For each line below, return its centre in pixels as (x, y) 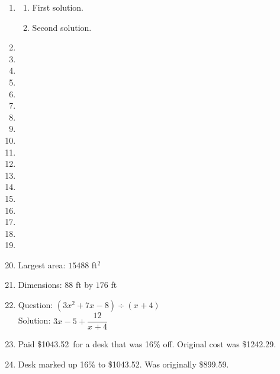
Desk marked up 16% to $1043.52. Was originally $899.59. (123, 364)
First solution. (58, 7)
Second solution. (62, 27)
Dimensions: (40, 285)
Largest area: (42, 264)
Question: (36, 305)
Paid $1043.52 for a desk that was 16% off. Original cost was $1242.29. (147, 344)
